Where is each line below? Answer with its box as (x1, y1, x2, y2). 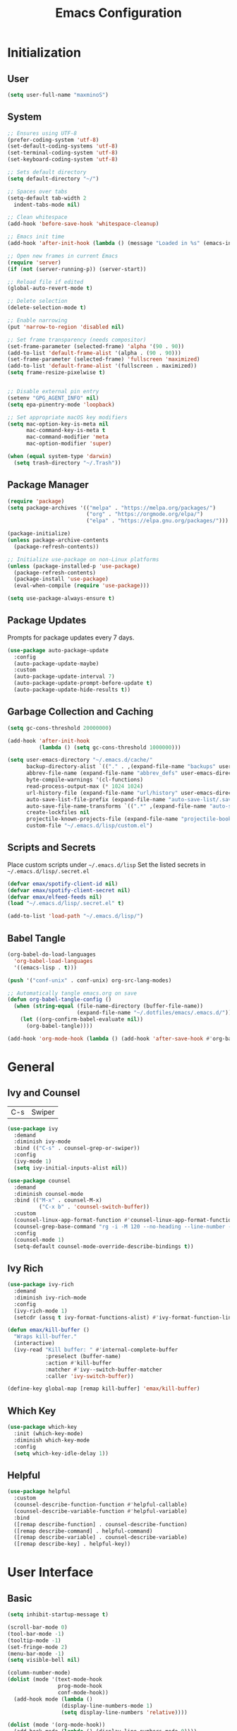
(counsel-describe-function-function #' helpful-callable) (13, 1502, 188, 1509)
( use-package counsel (7, 1177, 71, 1184)
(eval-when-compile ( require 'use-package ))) (13, 582, 150, 589)
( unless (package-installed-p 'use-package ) (7, 563, 140, 570)
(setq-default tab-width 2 (7, 194, 87, 202)
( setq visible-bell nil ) (7, 1657, 80, 1664)
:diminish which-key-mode (13, 1437, 90, 1444)
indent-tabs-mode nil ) (13, 201, 80, 208)
